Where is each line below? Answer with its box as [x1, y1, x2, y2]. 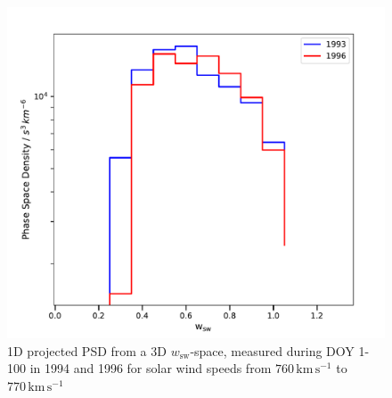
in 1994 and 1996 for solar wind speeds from [29, 359, 272, 377]
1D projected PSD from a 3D [7, 341, 167, 360]
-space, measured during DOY [190, 341, 355, 360]
